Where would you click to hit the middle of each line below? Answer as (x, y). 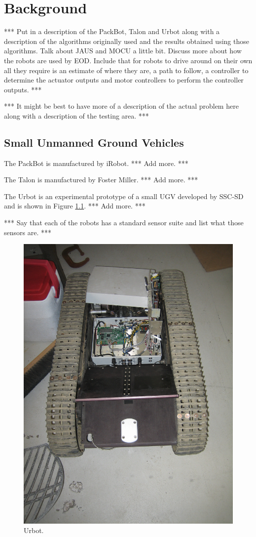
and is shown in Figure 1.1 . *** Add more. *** (75, 206)
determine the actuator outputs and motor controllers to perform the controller (124, 80)
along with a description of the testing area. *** (76, 115)
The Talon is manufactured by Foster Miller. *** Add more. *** (101, 180)
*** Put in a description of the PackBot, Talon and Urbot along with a (112, 31)
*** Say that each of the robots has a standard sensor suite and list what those (124, 223)
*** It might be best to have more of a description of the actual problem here (121, 106)
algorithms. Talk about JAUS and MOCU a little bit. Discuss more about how (123, 51)
